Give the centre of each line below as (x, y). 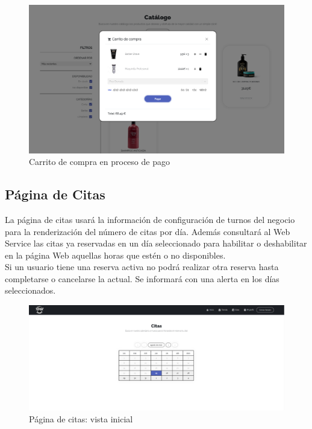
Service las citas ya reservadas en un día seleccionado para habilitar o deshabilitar (156, 243)
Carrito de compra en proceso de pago (99, 162)
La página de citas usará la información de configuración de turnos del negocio (150, 219)
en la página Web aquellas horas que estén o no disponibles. (115, 255)
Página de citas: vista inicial (81, 418)
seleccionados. (30, 290)
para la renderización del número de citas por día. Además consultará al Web (148, 231)
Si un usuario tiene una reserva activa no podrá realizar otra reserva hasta (142, 267)
